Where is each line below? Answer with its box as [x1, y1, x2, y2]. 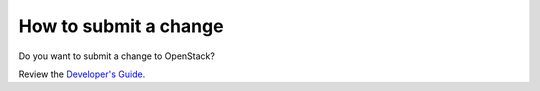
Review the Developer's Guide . [18, 68, 146, 80]
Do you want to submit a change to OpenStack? [18, 50, 215, 62]
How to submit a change [18, 15, 224, 37]
